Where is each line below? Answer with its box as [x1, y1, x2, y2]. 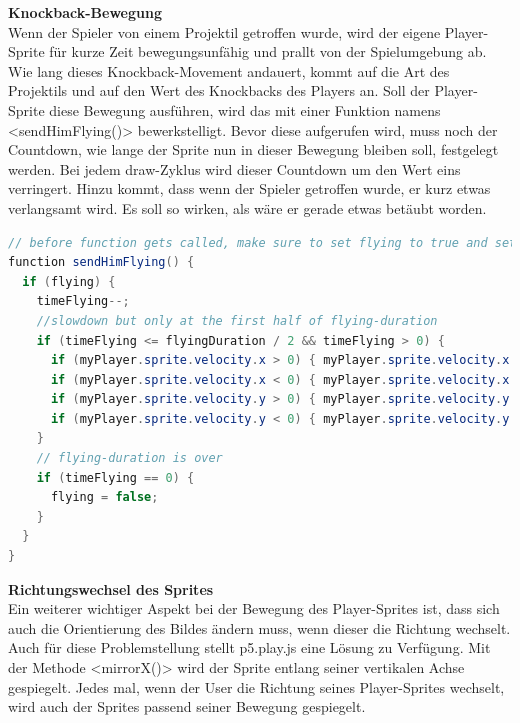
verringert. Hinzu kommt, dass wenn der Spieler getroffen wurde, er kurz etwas [8, 178, 491, 199]
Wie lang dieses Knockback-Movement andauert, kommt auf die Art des [8, 60, 450, 81]
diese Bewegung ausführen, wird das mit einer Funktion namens [49, 99, 441, 120]
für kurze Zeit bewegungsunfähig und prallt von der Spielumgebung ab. [49, 41, 487, 62]
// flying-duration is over [36, 451, 223, 466]
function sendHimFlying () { [8, 255, 195, 270]
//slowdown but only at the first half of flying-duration [36, 313, 438, 328]
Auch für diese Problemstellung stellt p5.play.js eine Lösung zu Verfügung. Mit [8, 637, 491, 658]
